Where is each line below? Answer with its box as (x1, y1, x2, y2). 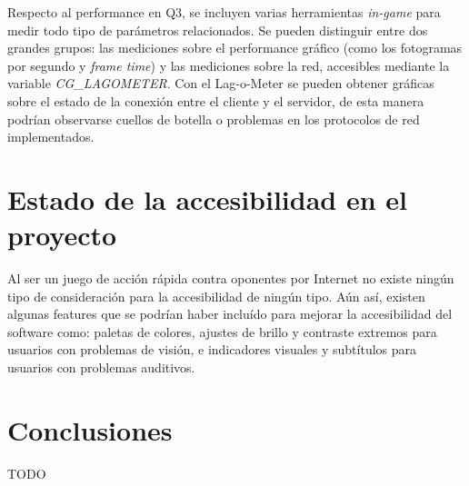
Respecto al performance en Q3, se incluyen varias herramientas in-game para (7, 3, 441, 21)
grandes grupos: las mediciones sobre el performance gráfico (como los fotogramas (7, 38, 463, 57)
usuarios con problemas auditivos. (7, 358, 195, 377)
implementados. (7, 127, 95, 146)
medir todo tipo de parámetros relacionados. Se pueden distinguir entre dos (7, 20, 428, 39)
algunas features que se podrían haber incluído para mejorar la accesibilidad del (7, 304, 453, 323)
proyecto (7, 216, 117, 253)
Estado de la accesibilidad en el (7, 180, 408, 217)
